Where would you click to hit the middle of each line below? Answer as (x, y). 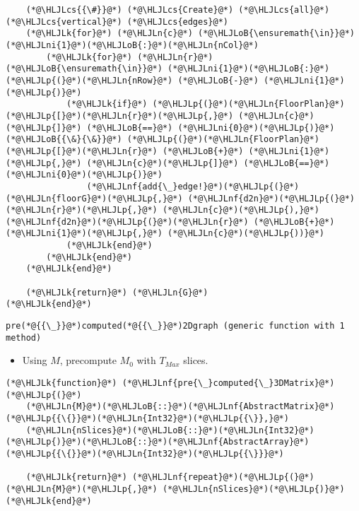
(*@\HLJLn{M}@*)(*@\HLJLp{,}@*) (82, 489)
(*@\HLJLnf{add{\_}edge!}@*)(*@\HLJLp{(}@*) (193, 186)
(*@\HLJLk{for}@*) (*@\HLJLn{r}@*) (130, 57)
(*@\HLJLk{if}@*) (107, 104)
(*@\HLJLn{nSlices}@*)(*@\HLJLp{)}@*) (253, 489)
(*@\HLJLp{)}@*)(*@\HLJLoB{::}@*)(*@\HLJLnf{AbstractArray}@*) (158, 442)
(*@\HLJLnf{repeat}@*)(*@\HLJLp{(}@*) (223, 477)
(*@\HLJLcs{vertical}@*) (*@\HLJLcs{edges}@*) (117, 22)
